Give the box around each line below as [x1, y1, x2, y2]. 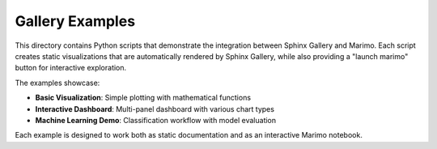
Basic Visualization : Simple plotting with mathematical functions [35, 93, 251, 103]
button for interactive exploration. [15, 63, 127, 73]
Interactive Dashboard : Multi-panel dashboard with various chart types [35, 104, 275, 113]
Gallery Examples [15, 12, 136, 30]
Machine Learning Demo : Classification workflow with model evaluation [35, 115, 277, 125]
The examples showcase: [15, 78, 100, 87]
